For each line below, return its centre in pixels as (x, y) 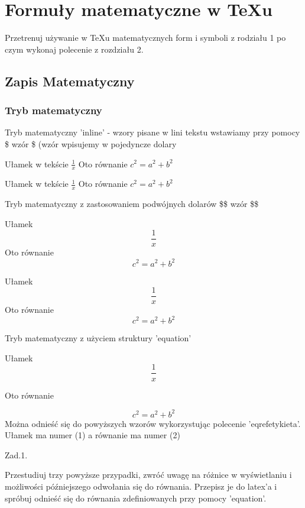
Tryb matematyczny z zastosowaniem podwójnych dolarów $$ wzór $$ (132, 204)
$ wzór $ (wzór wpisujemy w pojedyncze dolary (91, 143)
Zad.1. (16, 454)
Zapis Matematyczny (70, 81)
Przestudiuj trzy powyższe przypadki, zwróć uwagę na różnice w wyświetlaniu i (148, 475)
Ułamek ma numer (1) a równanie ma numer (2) (93, 435)
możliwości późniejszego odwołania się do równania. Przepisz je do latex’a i (141, 486)
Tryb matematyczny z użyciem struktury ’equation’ (98, 338)
